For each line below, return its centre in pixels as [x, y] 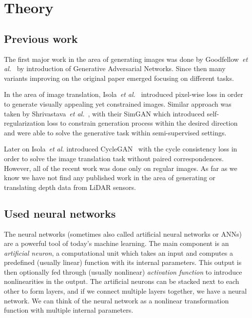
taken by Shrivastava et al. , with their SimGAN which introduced [104, 113]
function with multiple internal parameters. [69, 310]
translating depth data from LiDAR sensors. [70, 187]
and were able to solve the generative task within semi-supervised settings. [115, 132]
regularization [25, 123]
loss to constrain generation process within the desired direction [142, 123]
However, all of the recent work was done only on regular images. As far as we [121, 168]
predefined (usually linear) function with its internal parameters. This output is [123, 262]
